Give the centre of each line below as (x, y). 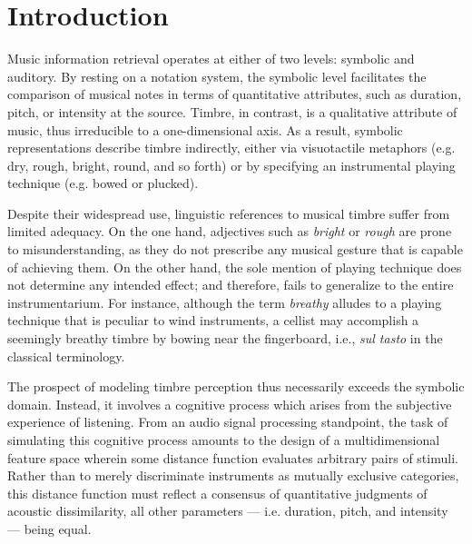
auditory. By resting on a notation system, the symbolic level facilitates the (217, 76)
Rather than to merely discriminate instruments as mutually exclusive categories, (233, 475)
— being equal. (49, 528)
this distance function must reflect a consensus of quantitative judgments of (217, 493)
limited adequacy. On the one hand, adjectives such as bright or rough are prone (230, 231)
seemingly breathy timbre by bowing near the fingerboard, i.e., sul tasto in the (225, 338)
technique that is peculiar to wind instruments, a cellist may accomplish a (213, 320)
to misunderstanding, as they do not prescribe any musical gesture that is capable (235, 249)
